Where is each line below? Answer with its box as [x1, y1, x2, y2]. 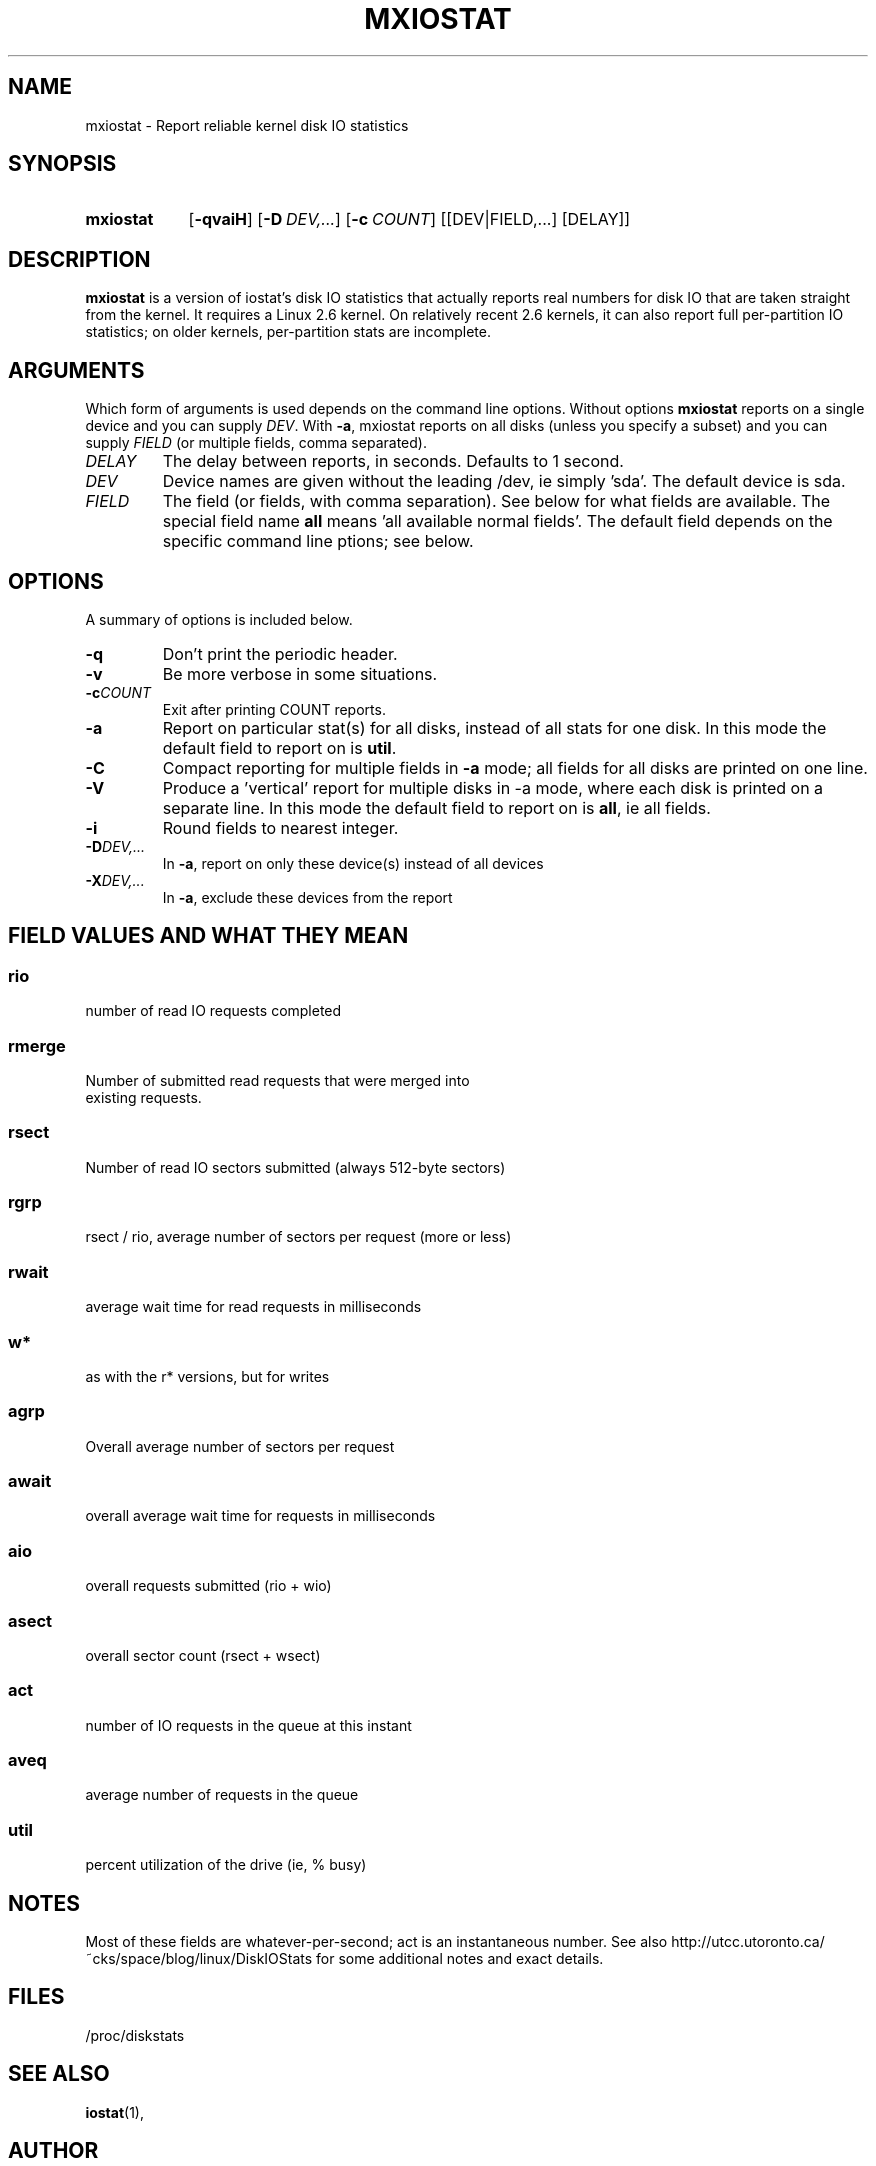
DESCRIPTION [8, 246, 151, 272]
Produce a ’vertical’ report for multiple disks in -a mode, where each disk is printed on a [162, 777, 824, 798]
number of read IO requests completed [85, 1002, 342, 1020]
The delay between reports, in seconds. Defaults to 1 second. [162, 451, 624, 472]
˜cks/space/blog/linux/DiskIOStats [85, 1950, 313, 1968]
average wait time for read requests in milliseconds [85, 1298, 422, 1316]
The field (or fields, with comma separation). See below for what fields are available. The [162, 491, 831, 512]
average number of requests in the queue [85, 1786, 359, 1804]
